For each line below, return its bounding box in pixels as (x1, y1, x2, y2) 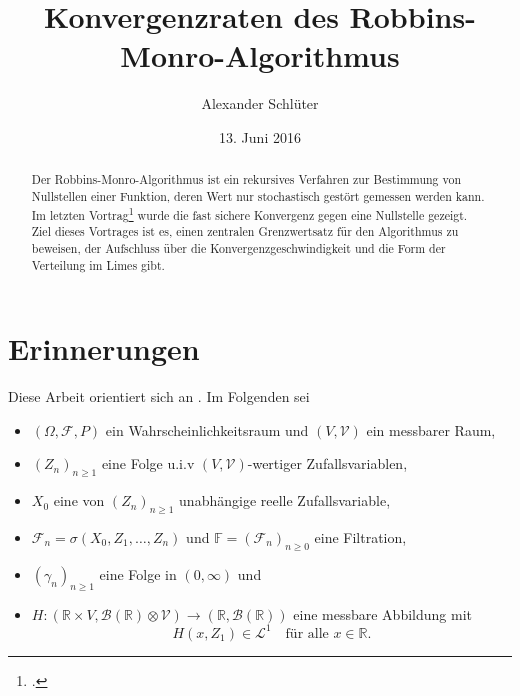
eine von (53, 490, 105, 511)
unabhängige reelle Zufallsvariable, (179, 490, 391, 511)
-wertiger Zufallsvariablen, (247, 453, 408, 474)
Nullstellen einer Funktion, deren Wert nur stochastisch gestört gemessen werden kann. (31, 187, 485, 204)
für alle (285, 626, 329, 641)
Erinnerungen (8, 328, 200, 369)
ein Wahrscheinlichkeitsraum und (105, 419, 309, 440)
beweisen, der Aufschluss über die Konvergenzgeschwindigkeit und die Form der (31, 239, 446, 256)
